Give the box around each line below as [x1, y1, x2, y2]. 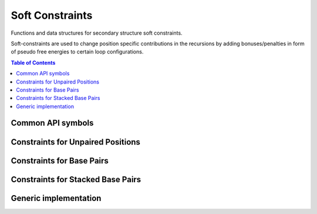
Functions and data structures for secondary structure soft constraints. [11, 29, 183, 36]
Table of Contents [11, 59, 56, 66]
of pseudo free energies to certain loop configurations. [11, 48, 144, 55]
